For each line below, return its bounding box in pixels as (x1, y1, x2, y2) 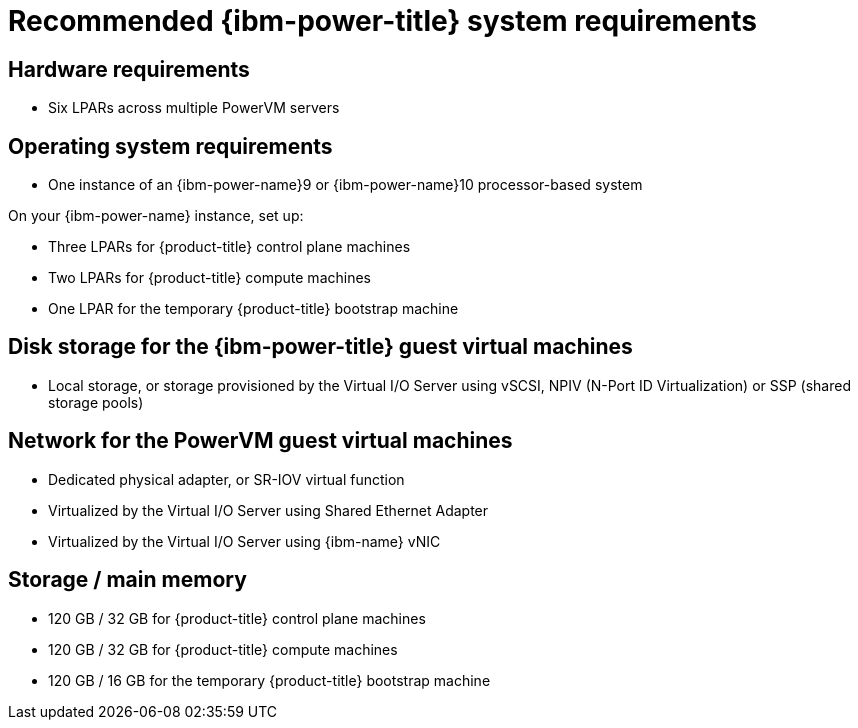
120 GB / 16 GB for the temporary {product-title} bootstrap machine (48, 671, 491, 689)
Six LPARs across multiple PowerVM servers (48, 99, 340, 117)
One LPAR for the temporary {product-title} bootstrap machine (48, 300, 459, 318)
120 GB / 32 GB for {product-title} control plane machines (48, 609, 426, 627)
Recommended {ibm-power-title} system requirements (8, 4, 757, 38)
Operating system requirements (8, 133, 333, 159)
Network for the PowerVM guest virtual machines (8, 428, 513, 454)
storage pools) (48, 393, 144, 411)
